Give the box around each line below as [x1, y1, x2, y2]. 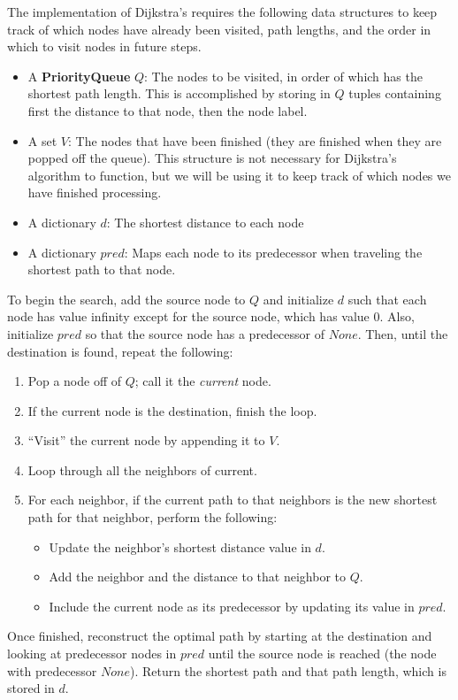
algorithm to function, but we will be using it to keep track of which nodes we [27, 165, 451, 184]
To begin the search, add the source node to [7, 289, 246, 308]
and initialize [263, 289, 334, 308]
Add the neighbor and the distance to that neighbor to [49, 567, 347, 586]
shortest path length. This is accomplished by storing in [27, 84, 331, 103]
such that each [347, 289, 427, 308]
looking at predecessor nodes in [7, 644, 177, 663]
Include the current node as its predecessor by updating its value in [49, 596, 415, 615]
